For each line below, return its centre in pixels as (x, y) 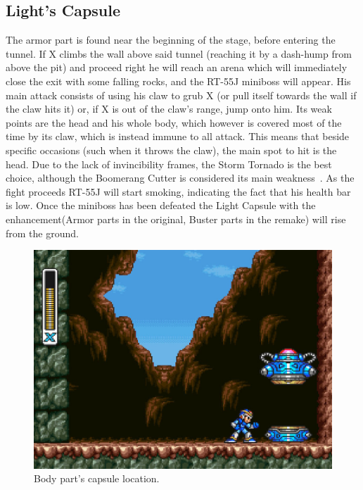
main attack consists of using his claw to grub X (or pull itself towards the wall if (181, 95)
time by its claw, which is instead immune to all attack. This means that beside (178, 136)
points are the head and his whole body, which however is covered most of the (174, 122)
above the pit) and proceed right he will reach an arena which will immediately (177, 67)
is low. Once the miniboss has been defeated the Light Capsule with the (161, 205)
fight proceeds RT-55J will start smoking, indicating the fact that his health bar (178, 191)
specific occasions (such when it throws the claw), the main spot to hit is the (171, 150)
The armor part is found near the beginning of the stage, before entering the (171, 40)
